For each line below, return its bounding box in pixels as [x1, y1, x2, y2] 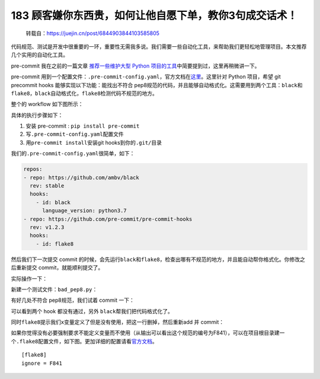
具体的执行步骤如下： [11, 112, 63, 119]
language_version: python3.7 [42, 208, 127, 214]
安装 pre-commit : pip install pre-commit [25, 122, 140, 130]
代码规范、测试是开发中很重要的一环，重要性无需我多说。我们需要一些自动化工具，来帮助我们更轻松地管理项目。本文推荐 [11, 43, 307, 50]
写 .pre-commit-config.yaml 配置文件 [25, 130, 124, 138]
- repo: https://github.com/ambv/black [23, 174, 139, 181]
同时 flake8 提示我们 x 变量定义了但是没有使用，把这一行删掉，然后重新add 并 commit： [11, 319, 225, 326]
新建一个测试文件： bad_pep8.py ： [11, 285, 98, 293]
